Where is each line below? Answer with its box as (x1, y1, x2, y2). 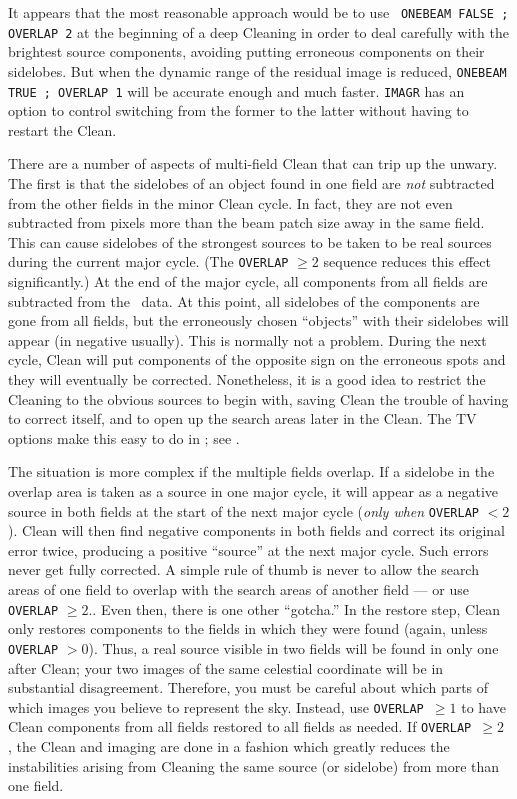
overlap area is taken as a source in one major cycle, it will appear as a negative (8, 480, 499, 501)
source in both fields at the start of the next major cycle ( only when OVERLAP (8, 500, 479, 521)
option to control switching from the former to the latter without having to (8, 100, 469, 121)
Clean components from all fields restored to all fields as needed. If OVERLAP (8, 716, 472, 737)
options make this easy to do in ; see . (8, 427, 240, 448)
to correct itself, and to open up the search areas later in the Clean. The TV (8, 408, 477, 429)
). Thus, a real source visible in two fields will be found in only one (88, 637, 499, 658)
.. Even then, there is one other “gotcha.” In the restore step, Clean (88, 598, 501, 619)
